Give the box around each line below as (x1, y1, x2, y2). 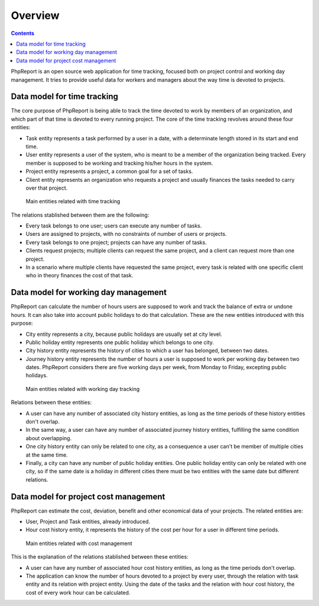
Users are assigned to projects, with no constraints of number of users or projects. (25, 230, 227, 238)
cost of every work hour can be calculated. (25, 589, 131, 596)
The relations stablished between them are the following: (11, 211, 149, 219)
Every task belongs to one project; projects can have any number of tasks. (25, 239, 207, 246)
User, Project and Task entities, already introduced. (25, 518, 151, 525)
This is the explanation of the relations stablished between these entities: (11, 553, 188, 560)
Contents (11, 30, 35, 37)
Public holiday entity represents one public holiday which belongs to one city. (25, 338, 214, 346)
